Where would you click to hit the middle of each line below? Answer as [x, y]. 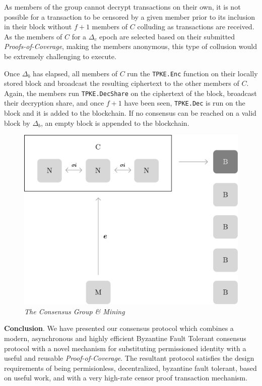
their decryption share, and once [54, 103]
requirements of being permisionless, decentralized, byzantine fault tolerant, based [130, 368]
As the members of [33, 36]
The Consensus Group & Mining [75, 311]
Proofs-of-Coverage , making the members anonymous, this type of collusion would [130, 46]
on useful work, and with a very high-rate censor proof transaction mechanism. [126, 378]
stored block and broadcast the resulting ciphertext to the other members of [122, 83]
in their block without [38, 27]
